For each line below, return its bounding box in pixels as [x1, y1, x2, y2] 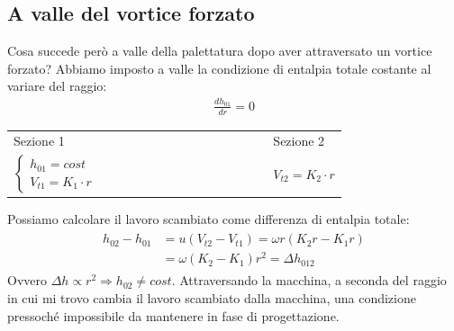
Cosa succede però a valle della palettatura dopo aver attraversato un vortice [7, 41, 432, 60]
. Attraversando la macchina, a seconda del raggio [171, 271, 447, 290]
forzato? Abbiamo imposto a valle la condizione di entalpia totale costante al [7, 58, 431, 77]
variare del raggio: [7, 76, 107, 95]
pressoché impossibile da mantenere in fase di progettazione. [7, 306, 340, 325]
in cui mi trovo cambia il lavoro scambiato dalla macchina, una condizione [7, 289, 416, 308]
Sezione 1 [14, 131, 65, 150]
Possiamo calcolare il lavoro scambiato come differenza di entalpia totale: [7, 209, 410, 228]
